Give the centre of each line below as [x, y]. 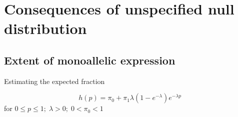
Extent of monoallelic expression [90, 60]
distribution [45, 28]
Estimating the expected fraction [54, 81]
